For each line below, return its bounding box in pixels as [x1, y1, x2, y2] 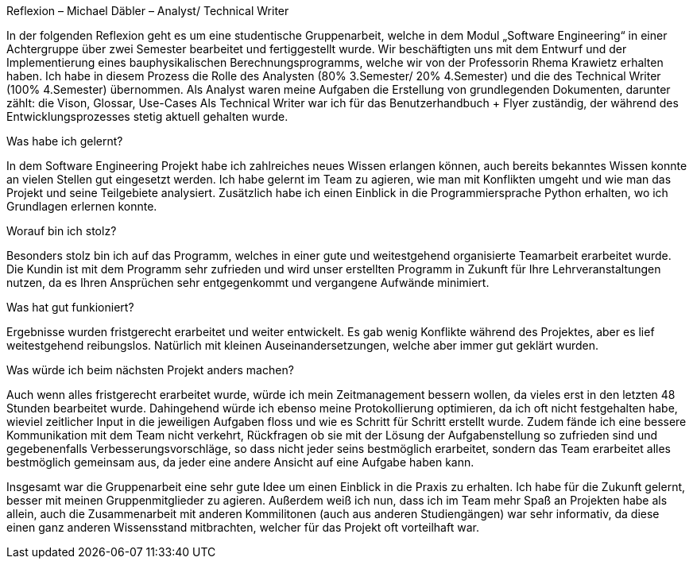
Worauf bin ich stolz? [6, 224, 117, 238]
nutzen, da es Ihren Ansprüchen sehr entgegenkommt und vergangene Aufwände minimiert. [6, 276, 490, 289]
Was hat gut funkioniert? [6, 300, 134, 314]
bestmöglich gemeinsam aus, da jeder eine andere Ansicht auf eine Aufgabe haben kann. [6, 455, 474, 469]
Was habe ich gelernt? [6, 134, 123, 148]
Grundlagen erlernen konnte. [6, 199, 157, 213]
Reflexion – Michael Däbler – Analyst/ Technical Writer [6, 4, 289, 17]
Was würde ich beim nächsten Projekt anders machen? [6, 363, 294, 377]
